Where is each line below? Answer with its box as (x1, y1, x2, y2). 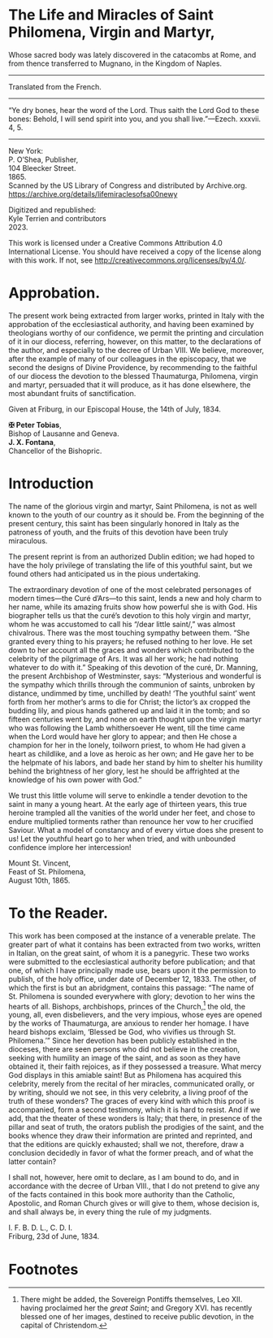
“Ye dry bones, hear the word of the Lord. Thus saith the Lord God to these (8, 105, 260, 115)
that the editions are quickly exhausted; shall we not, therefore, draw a (8, 1140, 245, 1149)
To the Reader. (8, 904, 108, 922)
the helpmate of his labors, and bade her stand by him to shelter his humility (8, 757, 263, 767)
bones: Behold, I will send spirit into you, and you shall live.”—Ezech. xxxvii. (8, 114, 262, 124)
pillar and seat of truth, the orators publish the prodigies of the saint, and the (8, 1122, 264, 1132)
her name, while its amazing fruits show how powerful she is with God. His (8, 602, 258, 612)
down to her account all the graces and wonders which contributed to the (8, 645, 254, 655)
